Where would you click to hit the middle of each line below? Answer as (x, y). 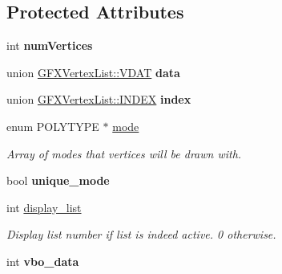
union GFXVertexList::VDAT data (93, 72)
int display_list (44, 207)
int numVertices (50, 45)
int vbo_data (43, 261)
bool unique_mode (58, 180)
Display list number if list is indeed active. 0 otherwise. (141, 234)
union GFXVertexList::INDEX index (99, 99)
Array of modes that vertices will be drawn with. (124, 153)
